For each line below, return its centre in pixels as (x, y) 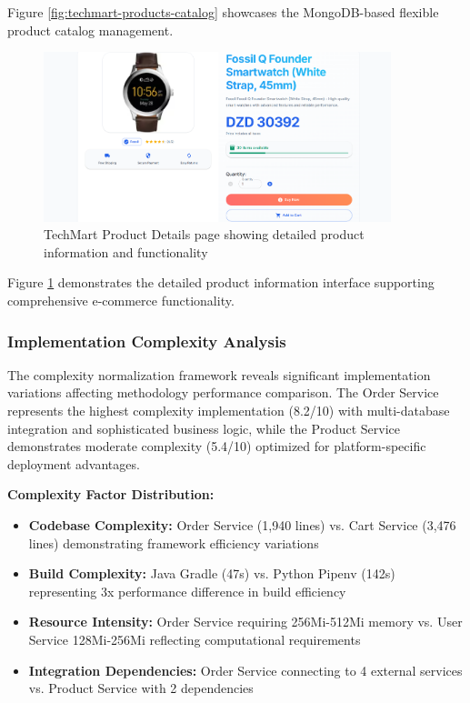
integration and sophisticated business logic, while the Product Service (204, 428)
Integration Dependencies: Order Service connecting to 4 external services (245, 670)
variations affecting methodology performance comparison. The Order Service (223, 392)
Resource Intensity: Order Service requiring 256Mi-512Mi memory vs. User (245, 622)
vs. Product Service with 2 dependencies (141, 688)
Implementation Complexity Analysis (147, 341)
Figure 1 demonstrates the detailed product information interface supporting (221, 282)
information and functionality (126, 251)
